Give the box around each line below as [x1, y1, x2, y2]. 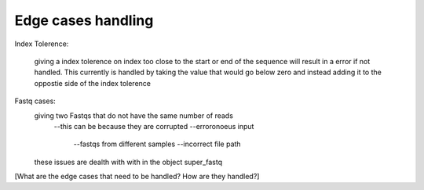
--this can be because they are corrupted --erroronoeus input [53, 121, 254, 131]
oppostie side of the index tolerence [34, 78, 152, 88]
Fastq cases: [14, 96, 57, 106]
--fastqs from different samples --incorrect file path [73, 139, 241, 149]
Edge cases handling [14, 12, 154, 29]
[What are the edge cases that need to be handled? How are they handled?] [14, 172, 260, 181]
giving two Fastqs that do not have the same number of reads [34, 110, 233, 120]
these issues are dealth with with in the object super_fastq [34, 157, 223, 167]
